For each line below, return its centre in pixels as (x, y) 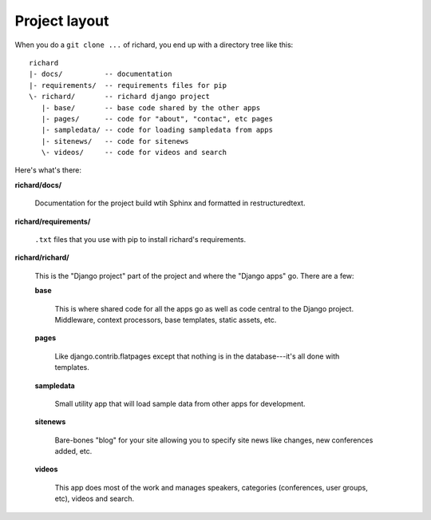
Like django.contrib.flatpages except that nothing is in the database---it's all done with (197, 356)
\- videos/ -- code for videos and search (134, 153)
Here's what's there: (48, 170)
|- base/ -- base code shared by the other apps (151, 107)
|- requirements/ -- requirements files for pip (128, 85)
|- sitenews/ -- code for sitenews (115, 141)
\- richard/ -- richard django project (120, 97)
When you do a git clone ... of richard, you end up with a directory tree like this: (154, 45)
